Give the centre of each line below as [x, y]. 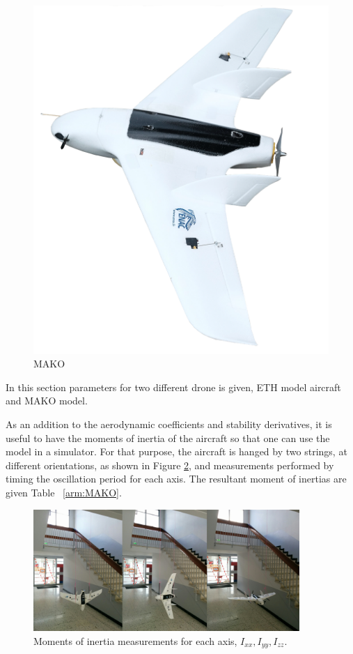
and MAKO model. [47, 401]
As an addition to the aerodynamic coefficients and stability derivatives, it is [169, 424]
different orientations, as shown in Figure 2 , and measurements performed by [170, 465]
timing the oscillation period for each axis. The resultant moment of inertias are [176, 479]
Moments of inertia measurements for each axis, [135, 640]
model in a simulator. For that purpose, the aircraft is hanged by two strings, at [176, 451]
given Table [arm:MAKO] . [64, 492]
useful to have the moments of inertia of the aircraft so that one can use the [168, 438]
